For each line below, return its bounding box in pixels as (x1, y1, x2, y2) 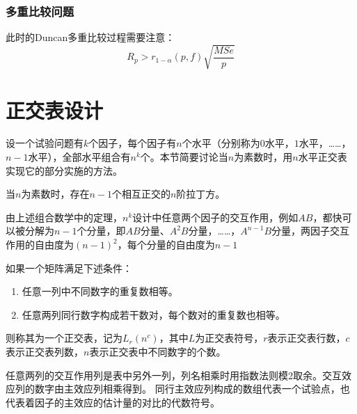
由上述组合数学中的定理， (6, 209, 122, 224)
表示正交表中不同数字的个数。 (89, 344, 226, 359)
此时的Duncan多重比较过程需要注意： (6, 30, 175, 45)
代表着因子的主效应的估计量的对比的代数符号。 (6, 395, 220, 409)
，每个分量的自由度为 (117, 237, 215, 252)
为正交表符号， (195, 331, 264, 345)
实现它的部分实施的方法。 (6, 163, 122, 177)
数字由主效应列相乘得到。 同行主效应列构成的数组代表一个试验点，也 (34, 381, 350, 396)
